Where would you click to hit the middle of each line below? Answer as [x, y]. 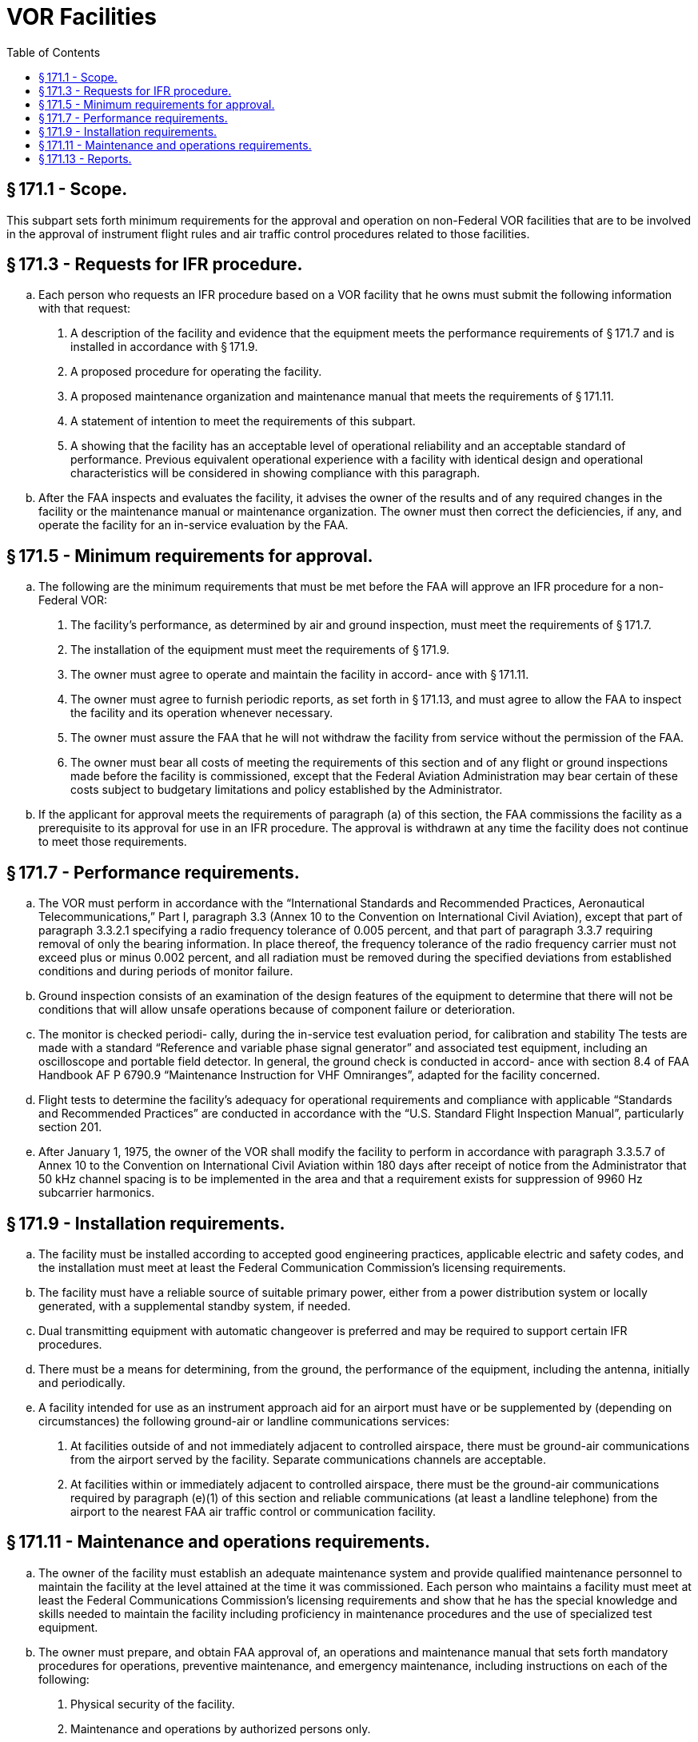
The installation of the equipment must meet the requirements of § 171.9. [260, 650]
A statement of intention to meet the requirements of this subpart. [243, 421]
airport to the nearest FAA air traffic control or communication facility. [253, 1511]
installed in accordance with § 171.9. [164, 347]
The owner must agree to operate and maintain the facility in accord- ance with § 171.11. [300, 675]
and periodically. [82, 1382]
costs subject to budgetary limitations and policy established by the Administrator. [287, 790]
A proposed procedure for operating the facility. [196, 372]
